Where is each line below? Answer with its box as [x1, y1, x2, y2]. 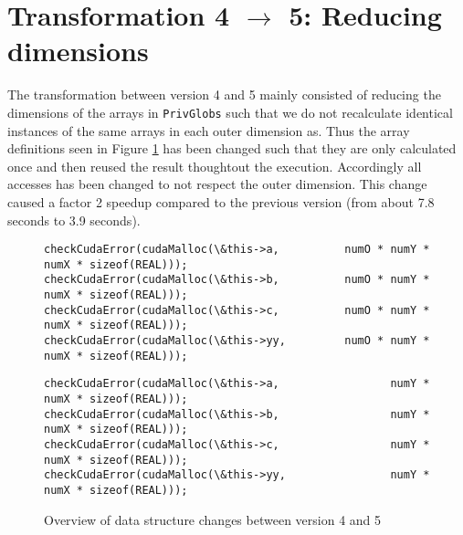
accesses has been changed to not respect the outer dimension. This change [7, 174, 427, 194]
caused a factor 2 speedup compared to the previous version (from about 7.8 [7, 192, 435, 211]
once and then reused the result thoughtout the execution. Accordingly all [7, 156, 422, 175]
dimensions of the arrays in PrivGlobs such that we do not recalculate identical [7, 102, 453, 121]
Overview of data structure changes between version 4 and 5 [44, 509, 382, 529]
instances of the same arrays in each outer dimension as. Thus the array [7, 121, 410, 140]
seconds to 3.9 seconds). [7, 210, 141, 229]
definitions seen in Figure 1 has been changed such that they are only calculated [7, 139, 457, 158]
